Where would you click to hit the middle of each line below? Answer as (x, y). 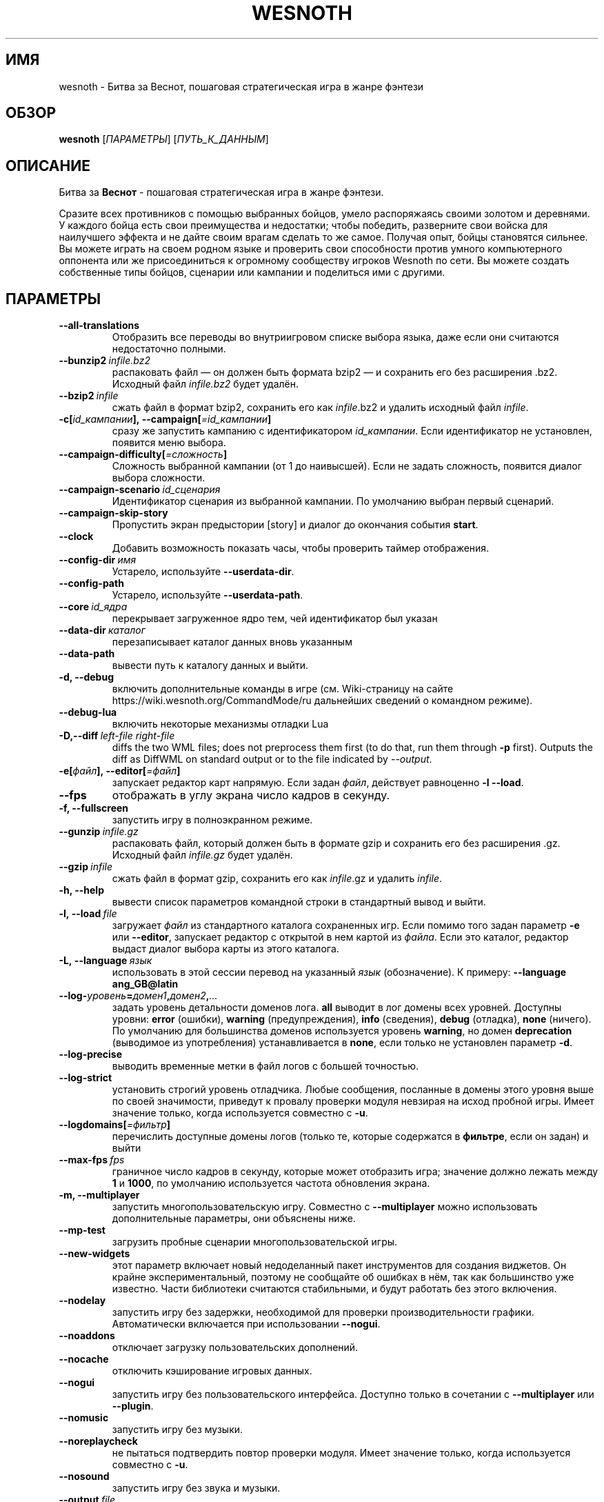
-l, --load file (88, 914)
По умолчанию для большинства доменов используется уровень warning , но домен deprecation (342, 1031)
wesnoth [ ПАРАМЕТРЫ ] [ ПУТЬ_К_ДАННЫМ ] (164, 139)
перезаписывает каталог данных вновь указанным (232, 642)
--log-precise (90, 1054)
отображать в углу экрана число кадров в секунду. (251, 795)
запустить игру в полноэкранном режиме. (212, 820)
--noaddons (87, 1336)
